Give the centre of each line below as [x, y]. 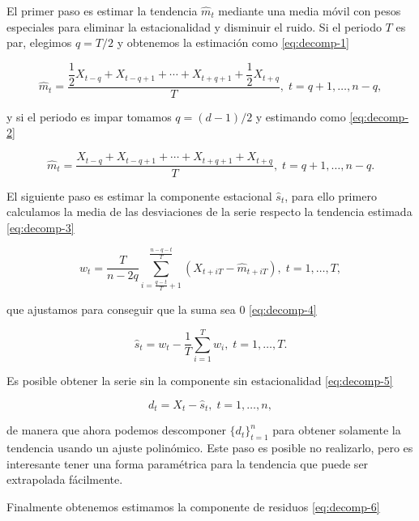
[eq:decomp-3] [41, 227]
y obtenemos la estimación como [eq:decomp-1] [233, 42]
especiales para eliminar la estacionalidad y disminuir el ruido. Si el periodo [194, 26]
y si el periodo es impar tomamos [89, 116]
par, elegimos [39, 42]
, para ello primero [331, 195]
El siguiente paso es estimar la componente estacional [139, 195]
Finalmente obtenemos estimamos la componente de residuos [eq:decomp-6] [193, 506]
